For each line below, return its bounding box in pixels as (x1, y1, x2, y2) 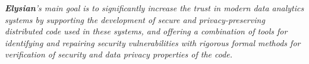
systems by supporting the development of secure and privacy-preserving (5, 13, 265, 25)
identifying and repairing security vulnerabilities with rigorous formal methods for (5, 36, 301, 49)
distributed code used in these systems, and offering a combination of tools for (5, 25, 288, 37)
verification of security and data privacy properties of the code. (5, 48, 233, 60)
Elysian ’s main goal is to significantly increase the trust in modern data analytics (5, 2, 304, 14)
